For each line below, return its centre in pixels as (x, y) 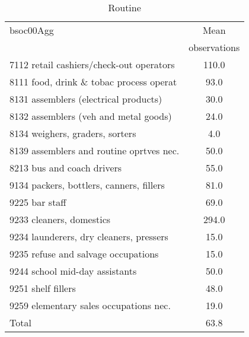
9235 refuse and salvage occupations (84, 254)
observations (214, 47)
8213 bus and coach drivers (66, 168)
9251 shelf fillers (43, 288)
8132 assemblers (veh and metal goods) (91, 116)
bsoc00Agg (32, 30)
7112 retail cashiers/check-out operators (92, 64)
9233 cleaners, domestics (60, 219)
